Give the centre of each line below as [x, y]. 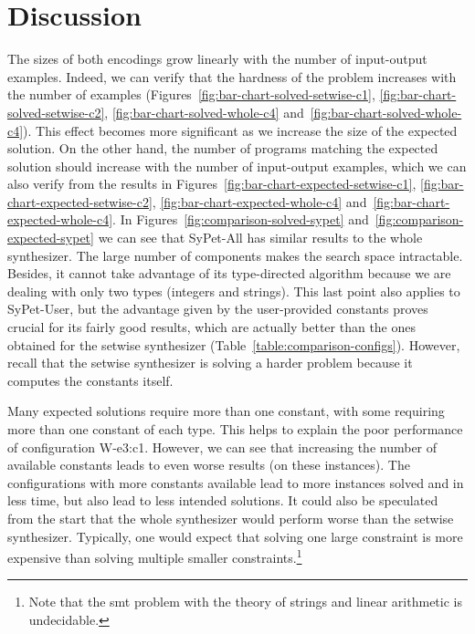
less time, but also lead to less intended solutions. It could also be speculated [223, 500]
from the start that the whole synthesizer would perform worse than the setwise [231, 518]
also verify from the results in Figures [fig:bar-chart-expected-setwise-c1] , [212, 184]
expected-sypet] [51, 238]
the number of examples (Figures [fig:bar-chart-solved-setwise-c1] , [191, 94]
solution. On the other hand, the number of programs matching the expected [223, 148]
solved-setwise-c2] [56, 112]
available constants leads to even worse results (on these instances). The [209, 465]
